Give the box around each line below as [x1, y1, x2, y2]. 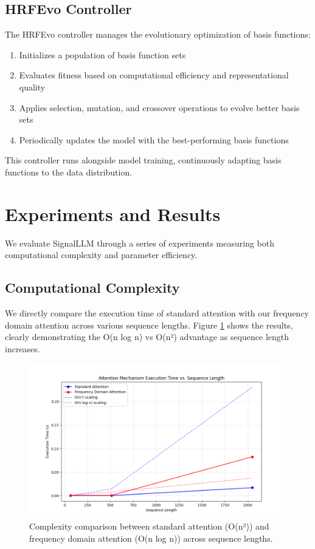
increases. [5, 342, 40, 355]
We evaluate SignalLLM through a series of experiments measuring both [5, 236, 275, 249]
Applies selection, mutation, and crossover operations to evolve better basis [19, 101, 300, 114]
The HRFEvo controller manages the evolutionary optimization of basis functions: [5, 28, 311, 41]
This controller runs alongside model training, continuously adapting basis [5, 154, 282, 166]
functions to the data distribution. [5, 165, 133, 178]
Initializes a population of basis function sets [19, 48, 186, 61]
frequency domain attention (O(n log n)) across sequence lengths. [29, 532, 273, 545]
